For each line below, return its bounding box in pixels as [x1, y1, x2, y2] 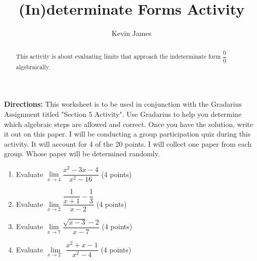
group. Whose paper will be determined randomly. [4, 148, 160, 159]
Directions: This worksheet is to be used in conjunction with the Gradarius [4, 99, 242, 109]
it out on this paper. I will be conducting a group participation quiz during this [4, 128, 251, 139]
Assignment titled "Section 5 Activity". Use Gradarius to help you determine [4, 108, 242, 119]
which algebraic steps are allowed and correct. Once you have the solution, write [4, 118, 253, 129]
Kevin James [111, 28, 152, 38]
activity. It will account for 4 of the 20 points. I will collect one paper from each [4, 138, 252, 149]
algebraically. [16, 62, 51, 71]
